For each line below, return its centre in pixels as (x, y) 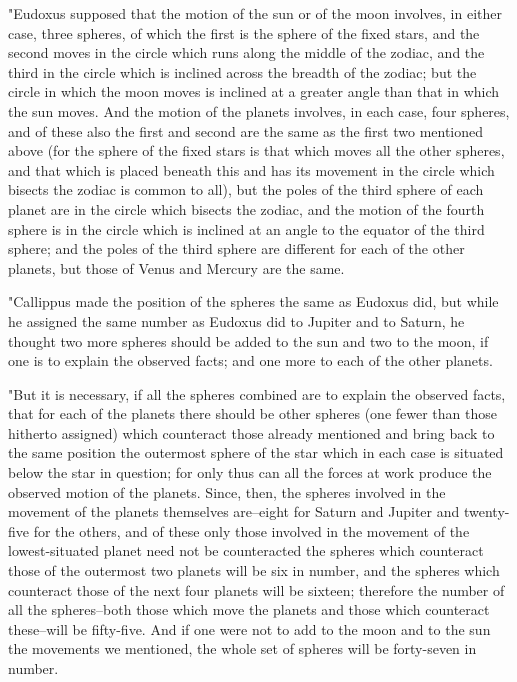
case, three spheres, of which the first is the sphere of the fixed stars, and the (244, 32)
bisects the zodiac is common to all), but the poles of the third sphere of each (246, 189)
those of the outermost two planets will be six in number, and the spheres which (254, 570)
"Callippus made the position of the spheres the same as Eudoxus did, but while (253, 301)
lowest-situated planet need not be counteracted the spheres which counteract (246, 550)
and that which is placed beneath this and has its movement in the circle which (251, 169)
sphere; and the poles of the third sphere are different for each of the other (236, 248)
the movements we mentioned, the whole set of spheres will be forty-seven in (242, 648)
